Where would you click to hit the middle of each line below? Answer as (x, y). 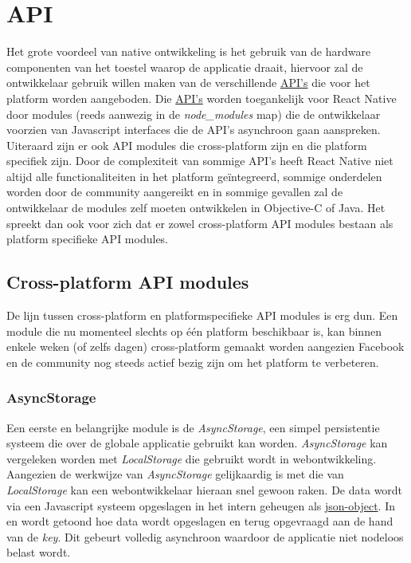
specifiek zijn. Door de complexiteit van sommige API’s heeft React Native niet (200, 161)
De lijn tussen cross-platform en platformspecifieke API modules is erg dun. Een (202, 315)
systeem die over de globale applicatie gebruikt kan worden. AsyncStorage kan (197, 443)
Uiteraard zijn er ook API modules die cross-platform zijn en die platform (187, 145)
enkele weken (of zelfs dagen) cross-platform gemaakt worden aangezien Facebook (205, 346)
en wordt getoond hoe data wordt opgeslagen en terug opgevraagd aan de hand (200, 521)
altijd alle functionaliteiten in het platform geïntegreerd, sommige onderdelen (194, 176)
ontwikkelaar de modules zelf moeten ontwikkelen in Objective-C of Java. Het (196, 208)
